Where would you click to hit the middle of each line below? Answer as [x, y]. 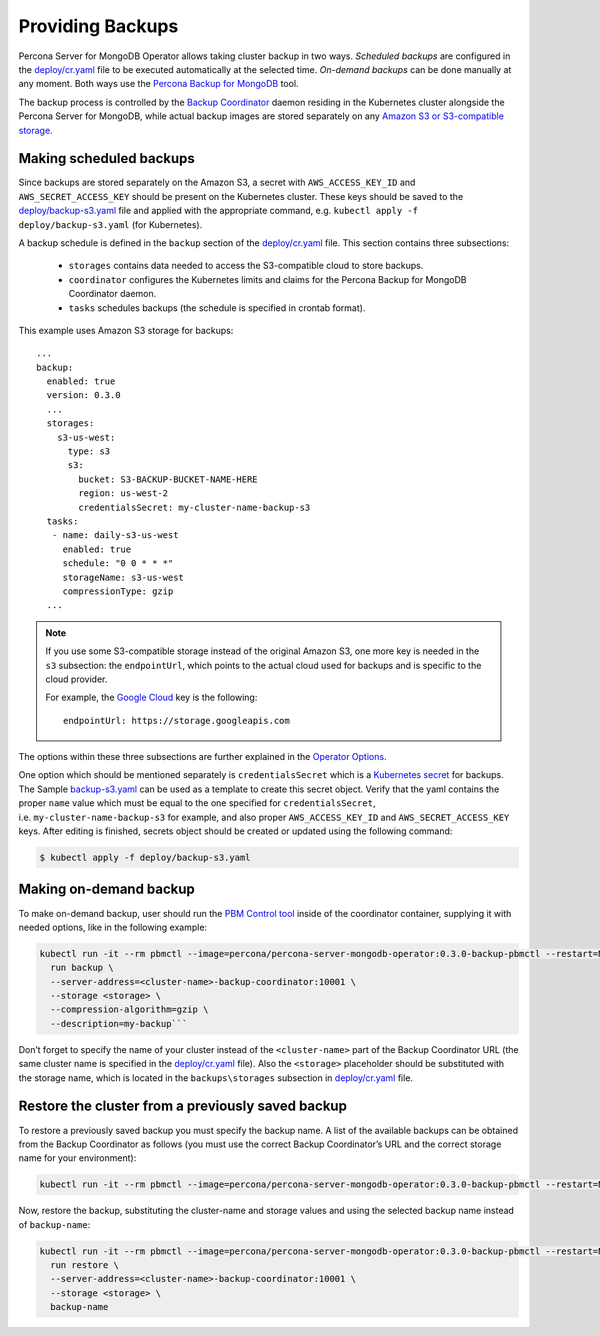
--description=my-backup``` [119, 1023]
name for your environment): [77, 1158]
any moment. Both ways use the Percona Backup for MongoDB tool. [158, 84]
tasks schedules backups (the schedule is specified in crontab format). [217, 307]
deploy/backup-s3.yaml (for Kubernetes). [110, 224]
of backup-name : [54, 1224]
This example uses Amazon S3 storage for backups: [126, 330]
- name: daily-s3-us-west [115, 535]
